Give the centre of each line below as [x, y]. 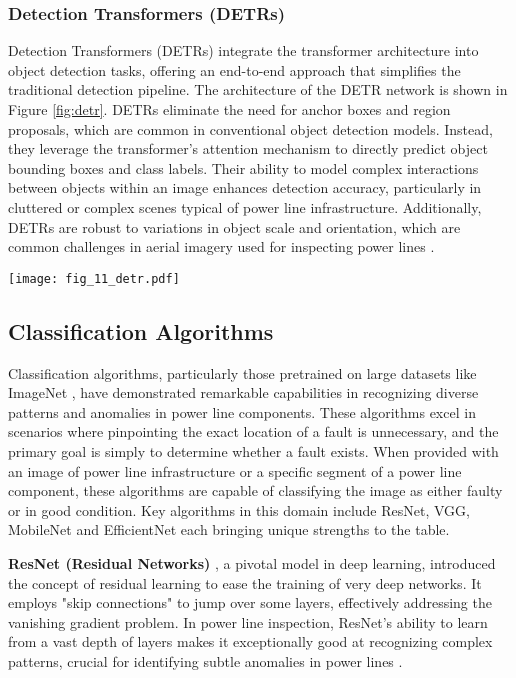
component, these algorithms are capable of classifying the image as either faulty [255, 490]
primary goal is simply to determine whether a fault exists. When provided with [253, 450]
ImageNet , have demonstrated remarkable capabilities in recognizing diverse [243, 392]
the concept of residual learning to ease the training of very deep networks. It [245, 582]
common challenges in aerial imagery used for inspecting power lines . [221, 246]
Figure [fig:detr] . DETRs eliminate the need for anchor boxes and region [229, 109]
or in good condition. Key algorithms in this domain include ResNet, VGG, [239, 509]
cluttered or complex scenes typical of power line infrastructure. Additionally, [245, 206]
